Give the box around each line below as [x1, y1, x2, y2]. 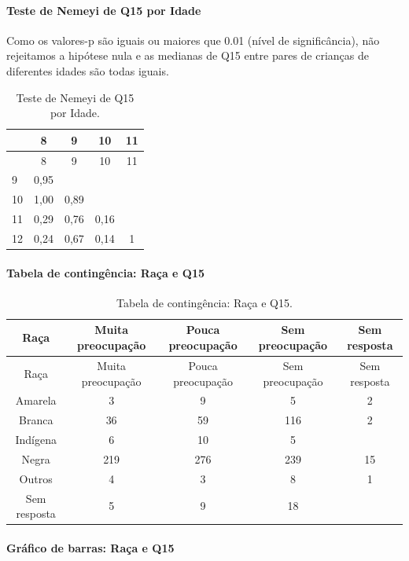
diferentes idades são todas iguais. [6, 62, 169, 79]
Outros [19, 470, 53, 486]
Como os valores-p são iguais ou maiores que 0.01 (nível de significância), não [6, 31, 380, 48]
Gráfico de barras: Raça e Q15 [6, 539, 175, 555]
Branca [18, 412, 53, 428]
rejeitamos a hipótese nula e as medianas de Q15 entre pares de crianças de [6, 47, 369, 64]
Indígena [15, 431, 57, 448]
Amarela [15, 392, 57, 409]
